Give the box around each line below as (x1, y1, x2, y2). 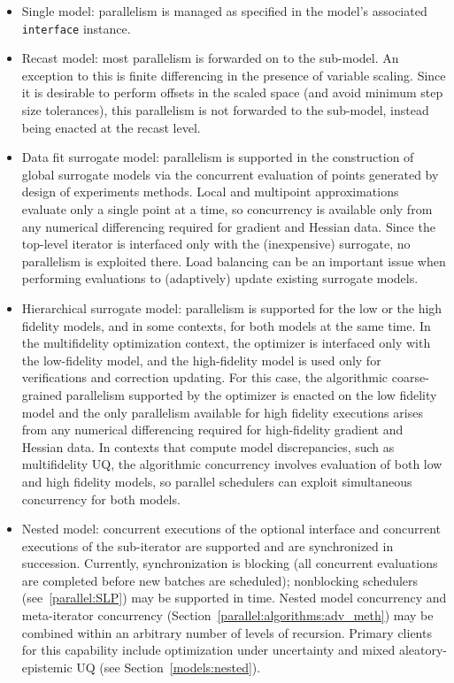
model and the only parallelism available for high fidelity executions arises (21, 403, 423, 421)
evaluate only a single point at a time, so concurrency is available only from (21, 200, 433, 218)
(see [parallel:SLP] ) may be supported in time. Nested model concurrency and (21, 588, 447, 607)
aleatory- (398, 641, 447, 659)
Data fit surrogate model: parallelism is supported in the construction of (21, 148, 414, 166)
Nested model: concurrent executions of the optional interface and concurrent (21, 519, 442, 538)
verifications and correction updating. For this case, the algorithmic (21, 368, 389, 387)
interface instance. (21, 19, 131, 37)
